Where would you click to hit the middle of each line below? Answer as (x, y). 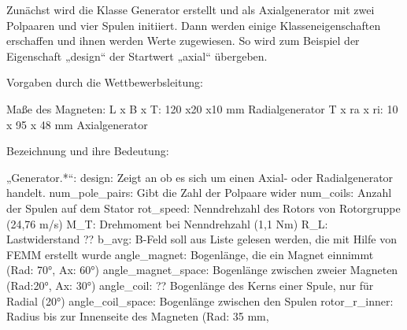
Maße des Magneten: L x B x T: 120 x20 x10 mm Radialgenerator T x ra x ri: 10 (202, 108)
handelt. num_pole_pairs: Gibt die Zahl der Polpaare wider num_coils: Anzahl (199, 193)
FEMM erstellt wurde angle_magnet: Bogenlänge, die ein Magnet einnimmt (190, 254)
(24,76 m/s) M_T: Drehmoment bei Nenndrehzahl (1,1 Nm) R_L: (167, 223)
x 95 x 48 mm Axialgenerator (77, 124)
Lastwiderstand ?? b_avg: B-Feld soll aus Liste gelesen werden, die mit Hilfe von (202, 239)
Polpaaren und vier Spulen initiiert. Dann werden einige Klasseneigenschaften (194, 25)
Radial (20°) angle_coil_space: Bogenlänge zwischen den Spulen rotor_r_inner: (200, 300)
